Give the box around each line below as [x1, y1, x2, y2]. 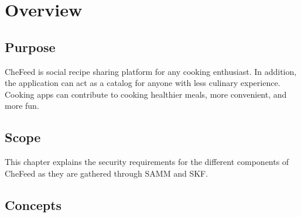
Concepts [5, 195, 62, 213]
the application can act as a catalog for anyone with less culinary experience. [5, 77, 281, 89]
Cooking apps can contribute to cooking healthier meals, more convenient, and [5, 88, 287, 100]
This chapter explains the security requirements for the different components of [5, 156, 289, 168]
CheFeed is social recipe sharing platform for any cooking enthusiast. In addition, [5, 65, 297, 77]
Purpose [5, 37, 56, 56]
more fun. [5, 99, 39, 112]
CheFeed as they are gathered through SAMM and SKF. [5, 167, 208, 179]
